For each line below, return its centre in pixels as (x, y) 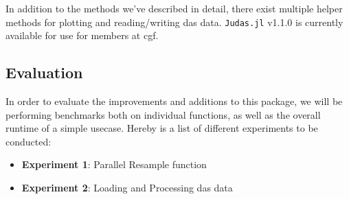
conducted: (29, 141)
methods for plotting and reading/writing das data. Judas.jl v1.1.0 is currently (174, 22)
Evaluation (44, 72)
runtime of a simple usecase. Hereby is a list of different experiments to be (162, 128)
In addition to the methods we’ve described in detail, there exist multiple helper (174, 8)
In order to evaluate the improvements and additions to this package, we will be (174, 101)
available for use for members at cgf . (82, 35)
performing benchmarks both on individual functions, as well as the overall (163, 114)
